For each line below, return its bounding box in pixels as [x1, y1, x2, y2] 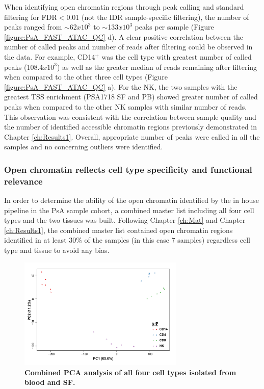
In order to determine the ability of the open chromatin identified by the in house [4, 195, 259, 205]
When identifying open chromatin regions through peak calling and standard [4, 2, 244, 12]
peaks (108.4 [4, 61, 43, 72]
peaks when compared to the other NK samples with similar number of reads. [4, 101, 247, 112]
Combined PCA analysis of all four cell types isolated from [24, 367, 236, 377]
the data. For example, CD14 [4, 51, 95, 62]
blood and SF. [24, 377, 75, 387]
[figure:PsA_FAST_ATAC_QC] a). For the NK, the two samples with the [4, 81, 237, 92]
